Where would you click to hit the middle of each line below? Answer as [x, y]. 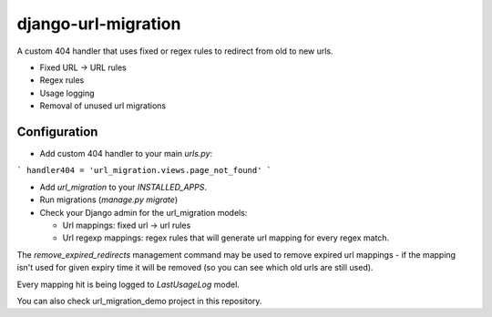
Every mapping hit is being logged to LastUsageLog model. [128, 284]
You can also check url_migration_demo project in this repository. [139, 301]
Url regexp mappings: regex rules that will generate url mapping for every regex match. [226, 238]
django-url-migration [99, 24]
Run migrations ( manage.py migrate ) [108, 199]
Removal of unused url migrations [103, 106]
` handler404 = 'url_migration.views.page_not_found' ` [144, 170]
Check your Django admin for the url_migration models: [143, 212]
